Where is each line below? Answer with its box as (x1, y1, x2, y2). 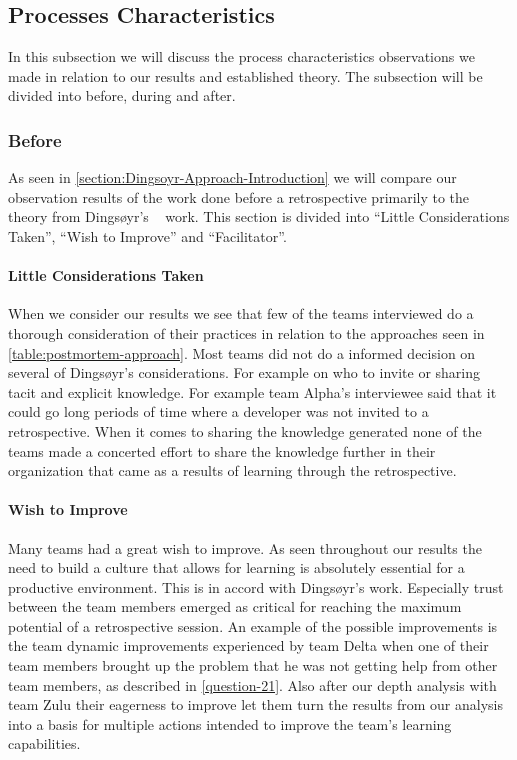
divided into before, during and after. (8, 85, 236, 106)
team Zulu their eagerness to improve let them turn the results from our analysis (8, 694, 503, 715)
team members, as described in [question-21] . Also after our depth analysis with (8, 674, 497, 695)
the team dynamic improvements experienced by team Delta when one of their (8, 635, 489, 656)
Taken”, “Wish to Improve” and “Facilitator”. (8, 225, 287, 246)
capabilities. (8, 733, 81, 754)
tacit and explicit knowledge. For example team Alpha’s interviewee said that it (8, 381, 497, 402)
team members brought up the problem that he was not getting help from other (8, 655, 498, 676)
